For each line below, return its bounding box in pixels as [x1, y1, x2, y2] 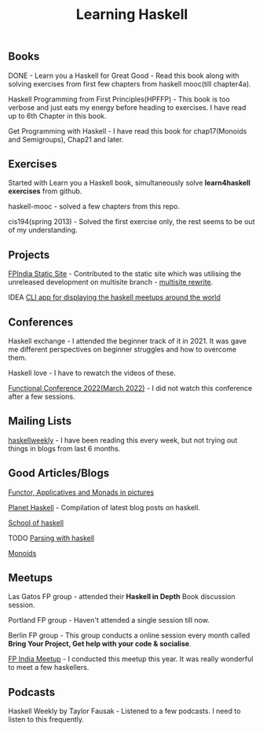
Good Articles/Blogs [8, 466, 110, 480]
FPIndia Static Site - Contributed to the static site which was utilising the [8, 269, 242, 278]
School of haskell [8, 517, 64, 528]
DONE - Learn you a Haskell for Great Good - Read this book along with [8, 71, 239, 80]
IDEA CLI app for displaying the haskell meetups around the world [8, 292, 221, 302]
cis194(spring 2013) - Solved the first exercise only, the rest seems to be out [8, 217, 255, 226]
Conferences [8, 315, 74, 329]
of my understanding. [8, 226, 78, 235]
